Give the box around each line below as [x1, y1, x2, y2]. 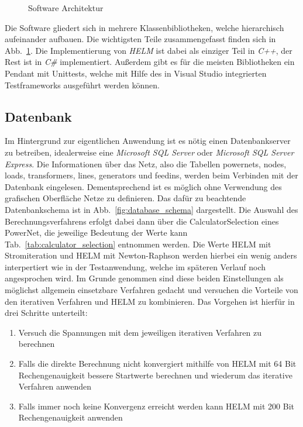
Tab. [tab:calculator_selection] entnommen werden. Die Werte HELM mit [5, 237, 271, 250]
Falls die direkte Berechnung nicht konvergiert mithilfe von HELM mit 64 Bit [18, 357, 297, 370]
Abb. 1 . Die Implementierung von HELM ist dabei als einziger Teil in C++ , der [5, 44, 292, 56]
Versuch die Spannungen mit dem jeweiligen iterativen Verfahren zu [18, 326, 261, 338]
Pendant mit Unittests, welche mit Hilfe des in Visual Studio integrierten [5, 67, 267, 79]
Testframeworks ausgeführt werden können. [5, 78, 160, 91]
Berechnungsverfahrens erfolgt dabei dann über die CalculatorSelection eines [5, 215, 279, 227]
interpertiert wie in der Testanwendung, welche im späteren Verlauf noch [5, 260, 266, 273]
